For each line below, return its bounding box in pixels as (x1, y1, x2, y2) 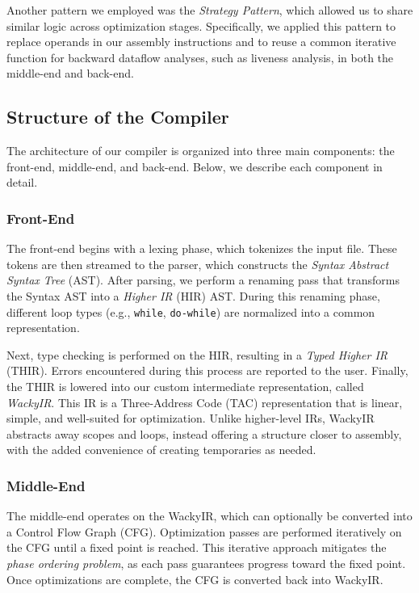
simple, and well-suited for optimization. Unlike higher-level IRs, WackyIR (6, 410, 375, 427)
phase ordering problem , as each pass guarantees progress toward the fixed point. (6, 554, 406, 571)
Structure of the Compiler (6, 104, 229, 129)
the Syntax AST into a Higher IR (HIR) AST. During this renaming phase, (6, 287, 380, 304)
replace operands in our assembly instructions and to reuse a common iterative (6, 33, 396, 50)
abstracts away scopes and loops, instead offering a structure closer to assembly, (6, 425, 402, 442)
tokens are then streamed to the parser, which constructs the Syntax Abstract (6, 255, 389, 272)
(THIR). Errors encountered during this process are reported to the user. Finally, (6, 362, 409, 379)
